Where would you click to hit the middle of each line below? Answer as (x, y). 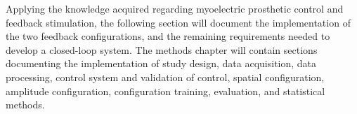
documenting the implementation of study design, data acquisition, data (161, 63)
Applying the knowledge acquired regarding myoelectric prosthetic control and (175, 8)
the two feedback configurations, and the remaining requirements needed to (168, 36)
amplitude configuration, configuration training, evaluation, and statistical (165, 91)
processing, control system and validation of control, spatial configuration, (165, 77)
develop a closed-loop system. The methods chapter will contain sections (162, 49)
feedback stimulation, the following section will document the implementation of (178, 22)
